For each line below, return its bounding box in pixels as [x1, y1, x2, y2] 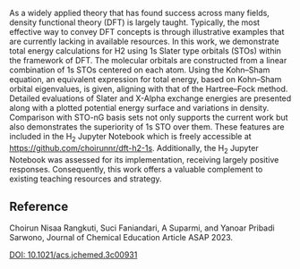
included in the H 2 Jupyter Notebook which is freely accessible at [9, 131, 253, 144]
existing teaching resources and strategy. [9, 173, 163, 184]
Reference [9, 198, 69, 214]
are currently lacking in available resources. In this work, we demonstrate [9, 36, 279, 46]
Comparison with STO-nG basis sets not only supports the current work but [9, 112, 288, 122]
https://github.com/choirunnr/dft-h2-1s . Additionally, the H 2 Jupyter [9, 142, 259, 156]
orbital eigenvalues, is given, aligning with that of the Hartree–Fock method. [9, 84, 288, 94]
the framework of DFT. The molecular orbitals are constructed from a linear [9, 55, 287, 65]
